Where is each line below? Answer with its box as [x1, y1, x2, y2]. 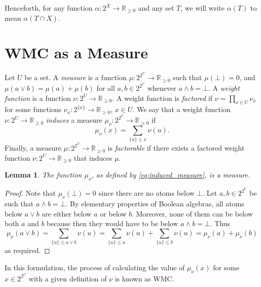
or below [100, 208, 127, 219]
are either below [42, 208, 92, 219]
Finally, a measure [5, 142, 61, 153]
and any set [138, 3, 174, 13]
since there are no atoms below [98, 188, 195, 198]
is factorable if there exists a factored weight [107, 142, 245, 153]
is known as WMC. [115, 273, 174, 283]
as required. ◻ [5, 245, 50, 256]
